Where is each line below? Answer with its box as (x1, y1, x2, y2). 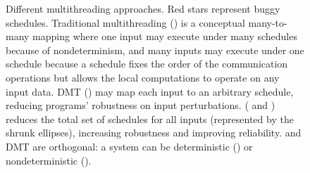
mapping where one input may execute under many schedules (32, 29, 297, 44)
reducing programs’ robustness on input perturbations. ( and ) (6, 98, 275, 113)
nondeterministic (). (6, 153, 92, 167)
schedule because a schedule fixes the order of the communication (6, 56, 288, 71)
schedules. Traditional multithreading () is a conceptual (6, 15, 245, 30)
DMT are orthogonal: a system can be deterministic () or (6, 139, 253, 153)
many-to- (248, 15, 287, 30)
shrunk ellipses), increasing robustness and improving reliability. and (6, 125, 302, 140)
